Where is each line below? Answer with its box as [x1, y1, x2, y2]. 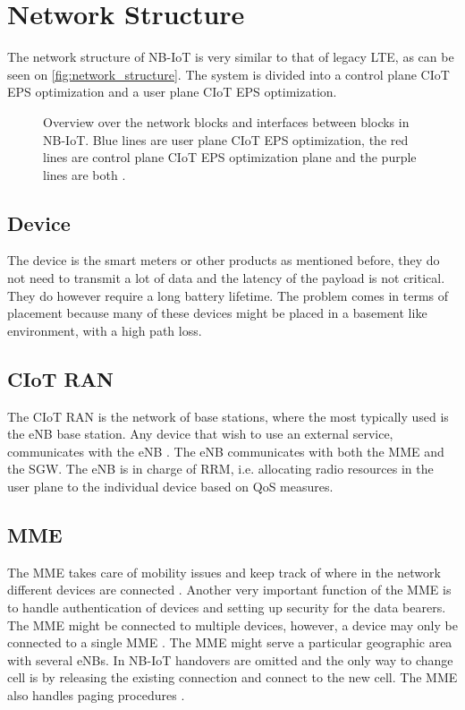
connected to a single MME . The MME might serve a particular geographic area [7, 633, 452, 652]
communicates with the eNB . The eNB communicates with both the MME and [7, 441, 444, 460]
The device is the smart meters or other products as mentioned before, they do [7, 251, 440, 269]
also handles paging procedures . [7, 685, 185, 704]
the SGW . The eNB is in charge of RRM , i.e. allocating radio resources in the [7, 459, 434, 478]
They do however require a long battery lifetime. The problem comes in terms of [7, 286, 449, 304]
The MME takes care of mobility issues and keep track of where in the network [7, 562, 441, 581]
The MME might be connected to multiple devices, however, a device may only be [7, 615, 458, 634]
